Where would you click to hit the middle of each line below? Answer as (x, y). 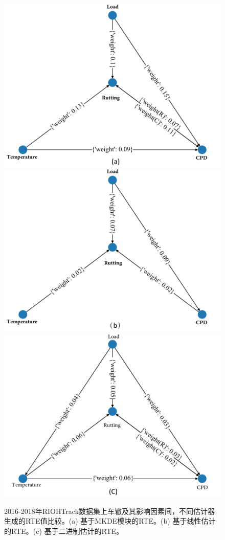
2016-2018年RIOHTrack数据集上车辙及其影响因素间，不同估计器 (110, 511)
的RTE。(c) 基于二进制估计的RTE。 (64, 531)
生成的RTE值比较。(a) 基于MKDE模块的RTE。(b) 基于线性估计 (110, 521)
